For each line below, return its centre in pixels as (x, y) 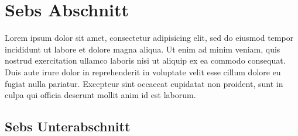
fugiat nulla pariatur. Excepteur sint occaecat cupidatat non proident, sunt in (144, 83)
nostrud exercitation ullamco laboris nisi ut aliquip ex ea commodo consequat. (145, 60)
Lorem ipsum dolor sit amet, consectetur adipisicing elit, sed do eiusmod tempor (149, 38)
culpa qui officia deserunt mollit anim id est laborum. (100, 95)
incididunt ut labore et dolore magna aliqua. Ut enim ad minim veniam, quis (143, 49)
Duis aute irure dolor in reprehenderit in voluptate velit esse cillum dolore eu (143, 72)
